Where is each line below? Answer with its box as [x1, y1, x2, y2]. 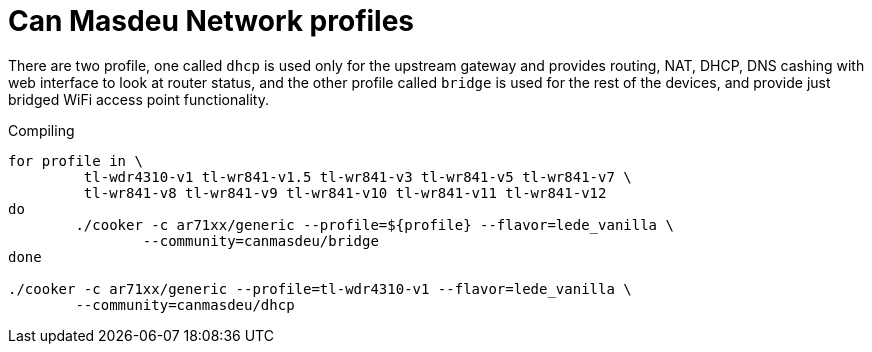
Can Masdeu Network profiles [8, 4, 415, 38]
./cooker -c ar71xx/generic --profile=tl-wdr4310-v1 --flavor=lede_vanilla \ [8, 280, 632, 297]
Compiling [8, 121, 75, 139]
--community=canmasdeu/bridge [142, 232, 379, 249]
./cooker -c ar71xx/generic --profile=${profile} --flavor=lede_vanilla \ [75, 216, 674, 233]
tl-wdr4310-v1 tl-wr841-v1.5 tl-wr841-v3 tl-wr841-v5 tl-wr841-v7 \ [83, 168, 632, 185]
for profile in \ [8, 152, 143, 169]
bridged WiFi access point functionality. [8, 90, 270, 108]
